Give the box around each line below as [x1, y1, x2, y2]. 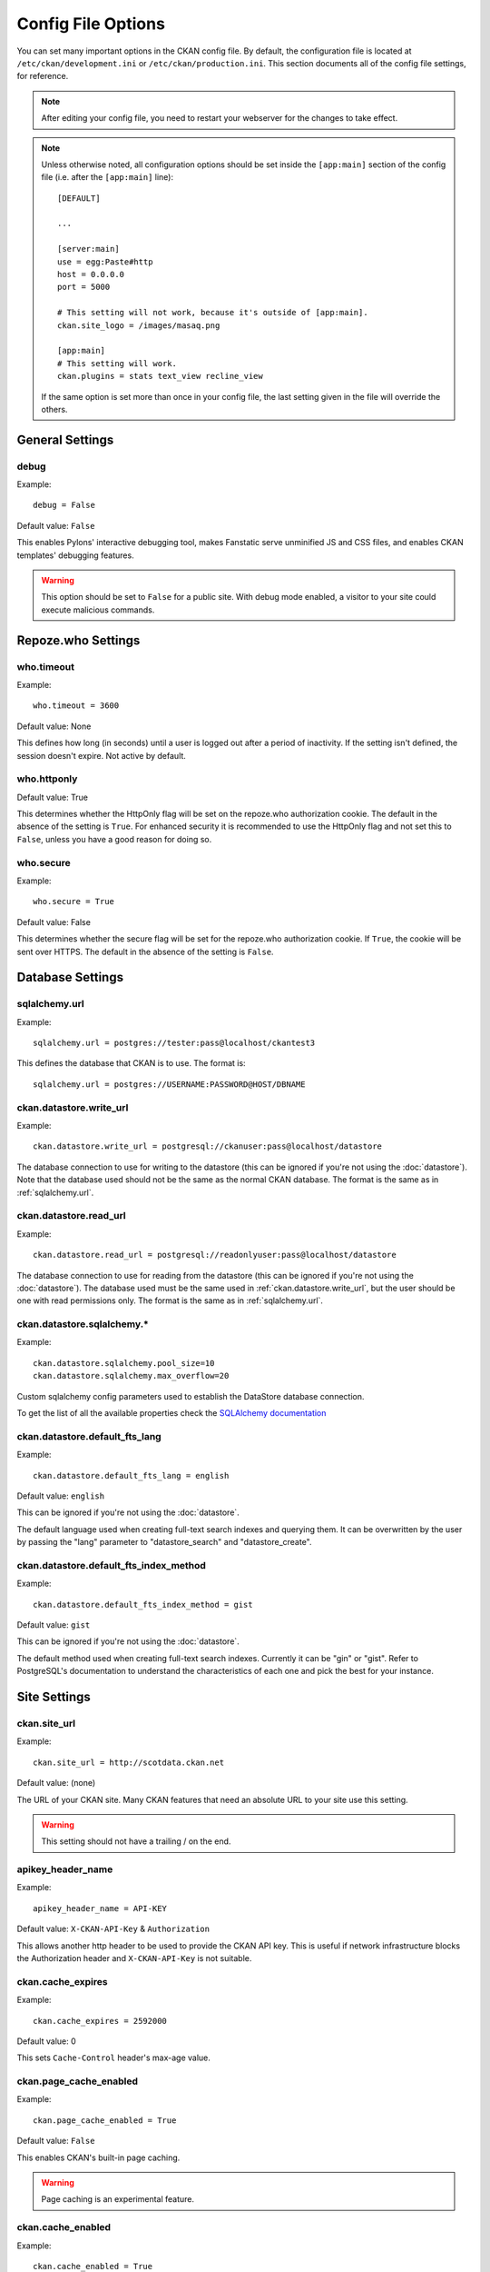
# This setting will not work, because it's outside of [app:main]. [57, 307, 368, 318]
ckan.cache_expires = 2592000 [33, 2016, 168, 2026]
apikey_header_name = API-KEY [33, 1903, 168, 1913]
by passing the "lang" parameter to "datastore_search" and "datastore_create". [16, 1537, 312, 1548]
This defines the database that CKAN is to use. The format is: [16, 1058, 246, 1069]
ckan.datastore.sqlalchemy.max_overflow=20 [33, 1370, 230, 1381]
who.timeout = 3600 [33, 701, 120, 711]
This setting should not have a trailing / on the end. [41, 1836, 231, 1847]
